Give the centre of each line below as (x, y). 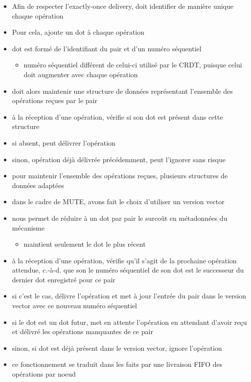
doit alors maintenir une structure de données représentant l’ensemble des (122, 91)
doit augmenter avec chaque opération (81, 74)
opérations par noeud (44, 374)
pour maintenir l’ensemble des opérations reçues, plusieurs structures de (120, 176)
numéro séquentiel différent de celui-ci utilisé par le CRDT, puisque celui (133, 65)
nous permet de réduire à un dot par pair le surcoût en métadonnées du (120, 218)
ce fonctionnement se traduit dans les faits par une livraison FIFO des (117, 364)
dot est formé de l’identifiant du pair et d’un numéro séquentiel (107, 48)
